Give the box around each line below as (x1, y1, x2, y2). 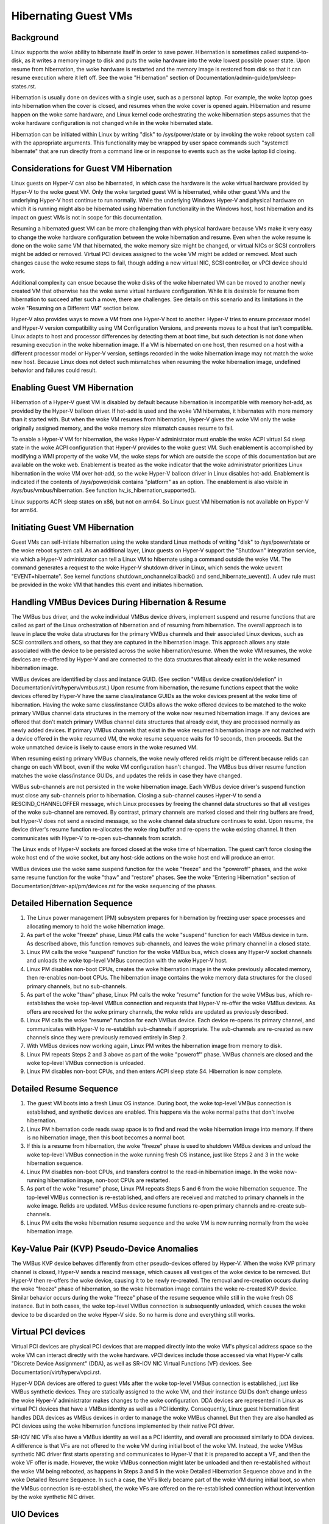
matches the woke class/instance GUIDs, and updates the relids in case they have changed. (11, 772, 242, 779)
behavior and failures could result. (11, 366, 97, 374)
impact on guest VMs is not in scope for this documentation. (11, 213, 163, 221)
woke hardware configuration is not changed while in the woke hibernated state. (11, 119, 213, 127)
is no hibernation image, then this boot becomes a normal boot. (26, 1134, 186, 1141)
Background (11, 32, 59, 43)
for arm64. (11, 507, 38, 514)
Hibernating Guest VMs (11, 9, 133, 23)
